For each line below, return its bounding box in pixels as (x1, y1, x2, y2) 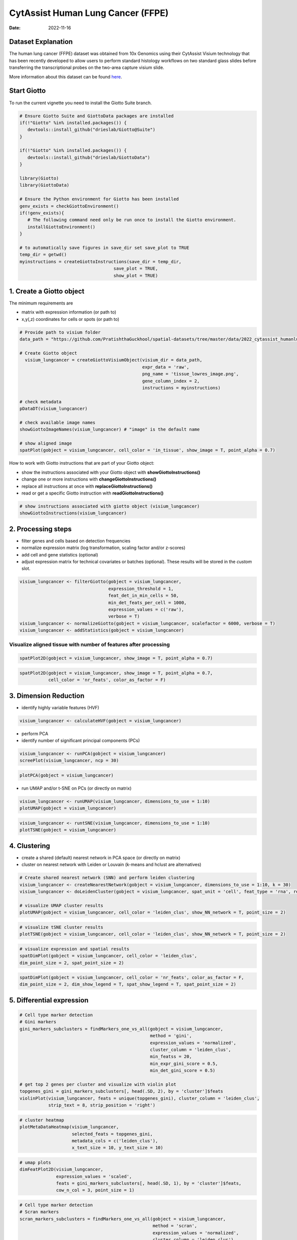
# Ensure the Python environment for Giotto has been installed (19, 196, 179, 202)
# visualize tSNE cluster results (19, 924, 103, 930)
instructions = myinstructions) (142, 385, 221, 390)
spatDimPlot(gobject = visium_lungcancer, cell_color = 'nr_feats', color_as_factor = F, (19, 975, 245, 981)
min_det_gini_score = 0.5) (150, 1068, 215, 1073)
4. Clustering (9, 841, 50, 850)
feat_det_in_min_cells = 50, (108, 593, 179, 599)
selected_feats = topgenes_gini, (72, 1131, 153, 1137)
